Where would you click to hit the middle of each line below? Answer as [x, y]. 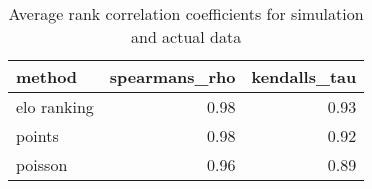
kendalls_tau [304, 76]
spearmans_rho [172, 76]
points [37, 135]
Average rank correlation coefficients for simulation [186, 13]
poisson [42, 164]
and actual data [186, 36]
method [47, 76]
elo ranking [55, 106]
